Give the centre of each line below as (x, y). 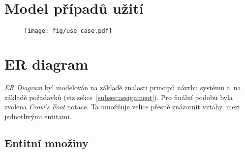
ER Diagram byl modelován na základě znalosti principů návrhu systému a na (123, 87)
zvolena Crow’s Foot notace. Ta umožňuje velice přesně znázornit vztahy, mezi (122, 107)
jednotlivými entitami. (38, 116)
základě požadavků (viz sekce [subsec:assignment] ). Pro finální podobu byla (119, 97)
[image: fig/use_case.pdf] (68, 31)
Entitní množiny (46, 142)
